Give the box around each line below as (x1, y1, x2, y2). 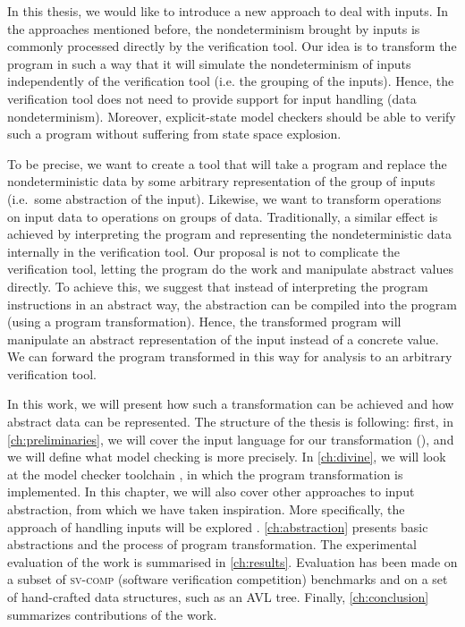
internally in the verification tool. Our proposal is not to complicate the (7, 241, 401, 260)
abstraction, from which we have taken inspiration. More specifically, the (7, 500, 405, 519)
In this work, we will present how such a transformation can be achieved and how (7, 394, 454, 413)
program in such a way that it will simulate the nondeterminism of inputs (7, 54, 411, 72)
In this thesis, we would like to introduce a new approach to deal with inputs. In (7, 2, 449, 20)
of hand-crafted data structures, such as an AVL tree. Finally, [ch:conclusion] (7, 588, 429, 606)
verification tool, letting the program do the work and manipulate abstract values (7, 259, 453, 278)
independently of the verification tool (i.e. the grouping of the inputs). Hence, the (7, 72, 454, 90)
